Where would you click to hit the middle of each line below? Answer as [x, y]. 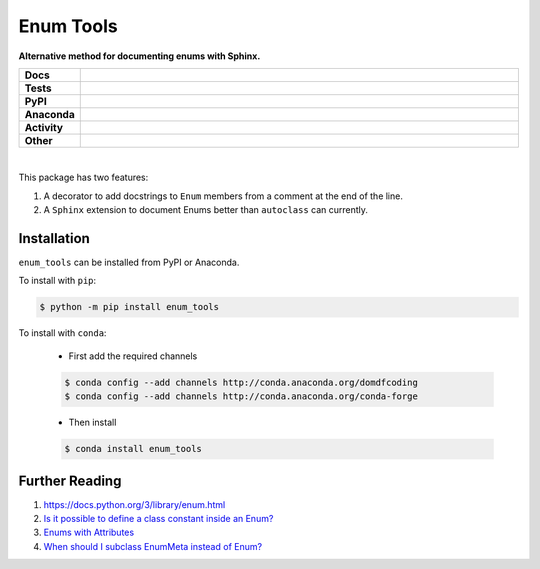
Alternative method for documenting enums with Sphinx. [139, 56]
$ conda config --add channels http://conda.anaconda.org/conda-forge [241, 396]
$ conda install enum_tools [133, 449]
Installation [54, 238]
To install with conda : [62, 333]
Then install [92, 422]
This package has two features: [83, 177]
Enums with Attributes [89, 532]
